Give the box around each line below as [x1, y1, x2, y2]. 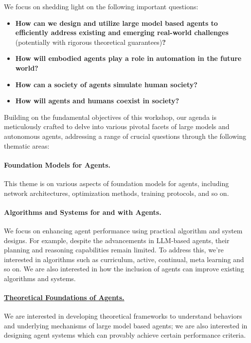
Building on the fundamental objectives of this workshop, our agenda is [4, 112, 216, 122]
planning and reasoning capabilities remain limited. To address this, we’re [4, 245, 224, 255]
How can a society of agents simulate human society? [15, 79, 197, 89]
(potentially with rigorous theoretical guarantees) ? [15, 37, 166, 47]
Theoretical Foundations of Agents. [4, 292, 125, 303]
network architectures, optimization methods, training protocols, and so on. [4, 188, 229, 198]
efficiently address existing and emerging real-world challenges [15, 27, 229, 38]
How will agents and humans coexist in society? [15, 95, 179, 106]
